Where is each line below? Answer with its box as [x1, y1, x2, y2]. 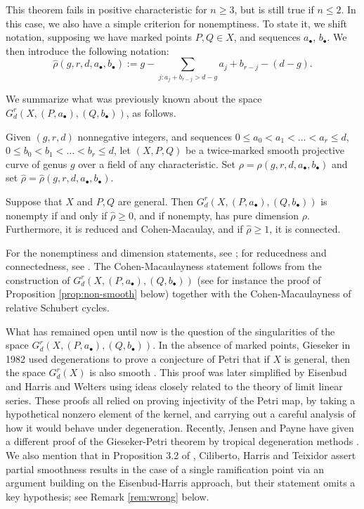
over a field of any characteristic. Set [78, 156, 236, 171]
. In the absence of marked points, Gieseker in [152, 337, 351, 352]
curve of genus [6, 156, 67, 171]
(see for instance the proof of [197, 272, 321, 287]
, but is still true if [234, 2, 314, 16]
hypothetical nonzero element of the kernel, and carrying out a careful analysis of [6, 406, 356, 421]
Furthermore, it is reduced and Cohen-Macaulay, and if [6, 221, 243, 236]
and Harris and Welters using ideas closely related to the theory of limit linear [6, 379, 343, 394]
